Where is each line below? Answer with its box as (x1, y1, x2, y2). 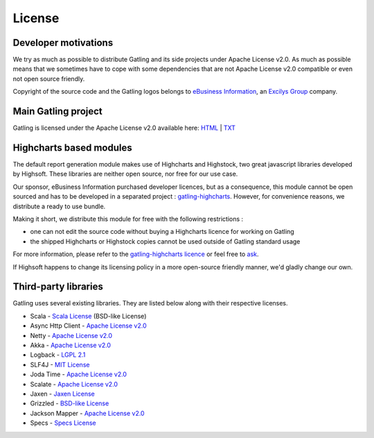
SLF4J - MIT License (30, 360, 90, 369)
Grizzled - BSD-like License (30, 399, 109, 407)
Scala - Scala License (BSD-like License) (30, 312, 147, 320)
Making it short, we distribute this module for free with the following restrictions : (12, 215, 244, 223)
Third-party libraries (12, 281, 103, 293)
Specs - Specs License (30, 419, 96, 427)
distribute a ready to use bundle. (12, 202, 106, 210)
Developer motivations (12, 37, 114, 49)
